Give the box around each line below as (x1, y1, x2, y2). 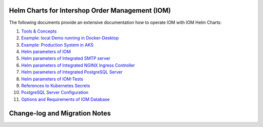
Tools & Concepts (21, 28, 57, 34)
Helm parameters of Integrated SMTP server (21, 55, 111, 61)
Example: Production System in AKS (21, 42, 94, 48)
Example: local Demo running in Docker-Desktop (21, 35, 119, 41)
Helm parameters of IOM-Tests (21, 76, 83, 82)
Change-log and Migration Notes (9, 109, 111, 117)
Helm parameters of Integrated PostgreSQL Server (21, 69, 123, 75)
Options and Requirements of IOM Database (21, 96, 110, 102)
